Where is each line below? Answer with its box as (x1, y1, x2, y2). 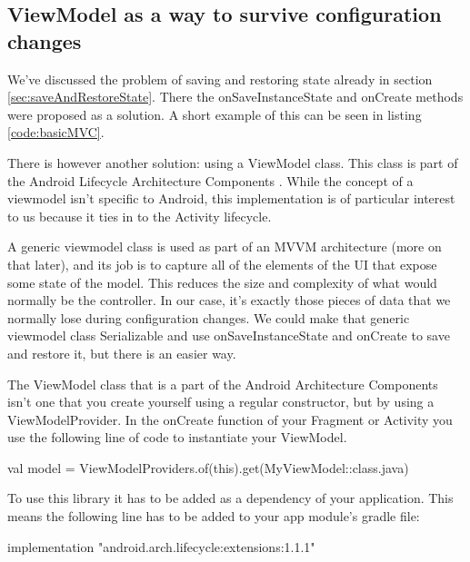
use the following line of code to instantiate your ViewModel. (7, 428, 347, 447)
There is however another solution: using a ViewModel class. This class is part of (7, 153, 458, 172)
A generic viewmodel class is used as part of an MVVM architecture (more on (7, 237, 442, 256)
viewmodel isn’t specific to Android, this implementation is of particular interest (7, 189, 455, 208)
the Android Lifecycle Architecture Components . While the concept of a (7, 171, 414, 190)
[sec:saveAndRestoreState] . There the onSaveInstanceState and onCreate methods (7, 87, 464, 106)
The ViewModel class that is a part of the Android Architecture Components (7, 374, 438, 393)
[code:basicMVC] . (7, 123, 105, 142)
